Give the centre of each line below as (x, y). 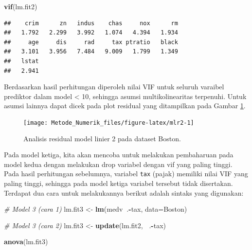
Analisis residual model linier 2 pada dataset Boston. (102, 138)
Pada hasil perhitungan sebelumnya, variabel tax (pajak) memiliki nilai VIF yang (126, 174)
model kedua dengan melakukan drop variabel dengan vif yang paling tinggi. (118, 164)
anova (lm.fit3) (26, 242)
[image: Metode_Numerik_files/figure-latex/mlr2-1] (109, 123)
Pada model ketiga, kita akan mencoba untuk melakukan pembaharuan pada (119, 155)
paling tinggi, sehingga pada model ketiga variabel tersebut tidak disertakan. (118, 183)
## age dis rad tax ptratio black (91, 42)
